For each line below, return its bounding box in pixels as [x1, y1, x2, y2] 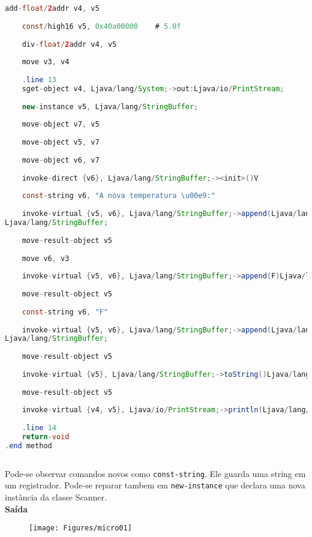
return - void [22, 433, 70, 441]
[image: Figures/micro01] [29, 524, 132, 533]
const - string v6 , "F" [22, 307, 108, 316]
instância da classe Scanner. [5, 490, 107, 503]
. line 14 [22, 424, 56, 433]
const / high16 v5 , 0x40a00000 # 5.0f [22, 22, 181, 31]
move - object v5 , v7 [22, 138, 100, 147]
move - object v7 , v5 [22, 120, 100, 129]
